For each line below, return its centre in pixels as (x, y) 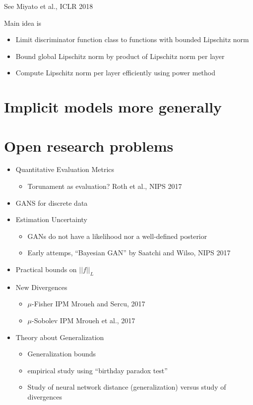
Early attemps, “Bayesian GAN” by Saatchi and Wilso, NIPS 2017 (129, 253)
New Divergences (41, 287)
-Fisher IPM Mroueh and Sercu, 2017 (89, 304)
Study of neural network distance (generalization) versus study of (127, 387)
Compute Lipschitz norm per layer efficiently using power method (116, 73)
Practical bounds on (46, 269)
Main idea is (23, 23)
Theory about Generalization (60, 337)
